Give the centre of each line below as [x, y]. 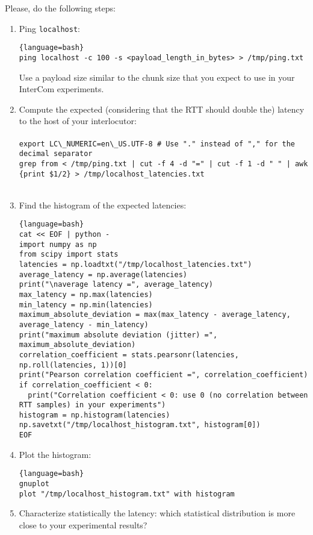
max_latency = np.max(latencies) [86, 294]
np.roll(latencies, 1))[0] [73, 365]
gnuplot [34, 484]
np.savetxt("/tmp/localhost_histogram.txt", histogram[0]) [140, 425]
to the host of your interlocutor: [78, 121]
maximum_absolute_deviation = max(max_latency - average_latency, [155, 315]
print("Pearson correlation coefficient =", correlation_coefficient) [163, 375]
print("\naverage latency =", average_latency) [116, 285]
